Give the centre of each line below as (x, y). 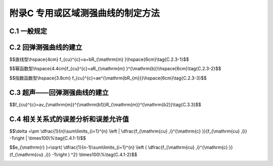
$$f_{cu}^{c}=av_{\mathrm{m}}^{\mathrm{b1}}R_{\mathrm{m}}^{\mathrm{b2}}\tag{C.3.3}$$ (105, 104)
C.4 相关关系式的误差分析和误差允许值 (69, 119)
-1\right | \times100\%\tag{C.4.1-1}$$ (48, 138)
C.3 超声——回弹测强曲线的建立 (59, 92)
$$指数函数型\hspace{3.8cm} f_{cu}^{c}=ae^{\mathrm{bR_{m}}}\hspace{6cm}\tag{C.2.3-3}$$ (108, 78)
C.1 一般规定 (28, 31)
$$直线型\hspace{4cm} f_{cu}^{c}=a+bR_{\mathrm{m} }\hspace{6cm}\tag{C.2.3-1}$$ (99, 59)
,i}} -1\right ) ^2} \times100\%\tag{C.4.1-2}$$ (91, 154)
